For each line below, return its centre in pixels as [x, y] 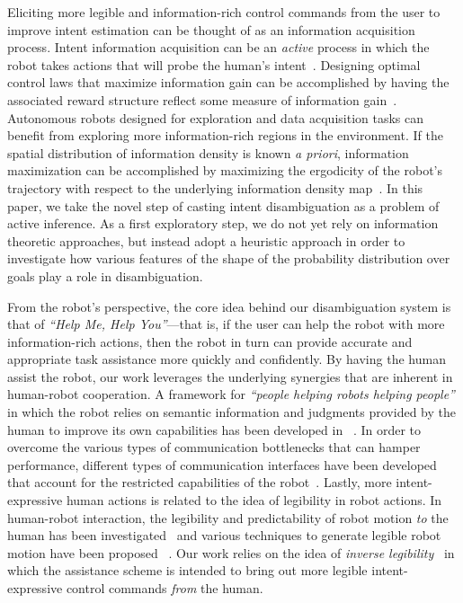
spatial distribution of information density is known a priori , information [208, 152]
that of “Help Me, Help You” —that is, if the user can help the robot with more [226, 324]
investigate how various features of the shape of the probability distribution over [229, 258]
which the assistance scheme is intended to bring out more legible [187, 570]
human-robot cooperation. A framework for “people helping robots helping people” [231, 394]
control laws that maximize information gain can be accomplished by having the [228, 82]
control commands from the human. [165, 588]
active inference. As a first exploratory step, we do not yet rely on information [223, 223]
